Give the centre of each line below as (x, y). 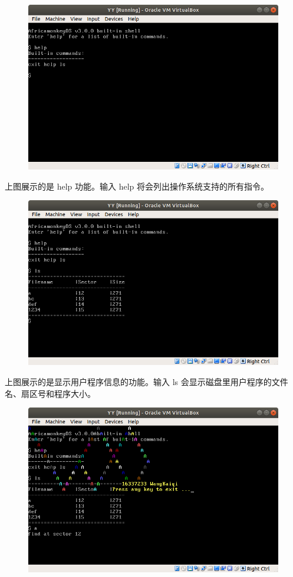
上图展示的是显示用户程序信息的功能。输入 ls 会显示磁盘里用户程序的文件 (146, 382)
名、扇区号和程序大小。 (50, 393)
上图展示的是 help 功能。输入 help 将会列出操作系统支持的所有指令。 (137, 186)
